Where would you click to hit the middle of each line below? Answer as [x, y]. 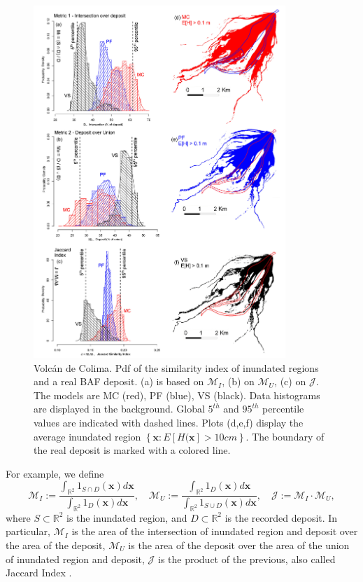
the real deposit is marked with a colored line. [132, 450]
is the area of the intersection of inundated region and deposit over [215, 531]
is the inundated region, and [127, 517]
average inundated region [87, 436]
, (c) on [290, 381]
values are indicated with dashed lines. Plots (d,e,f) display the [169, 422]
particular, [28, 531]
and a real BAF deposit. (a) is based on [119, 381]
